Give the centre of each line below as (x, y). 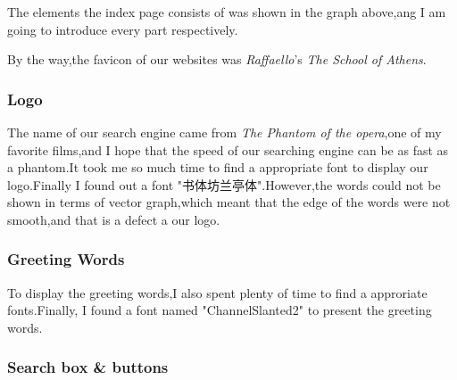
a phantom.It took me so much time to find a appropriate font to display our (218, 167)
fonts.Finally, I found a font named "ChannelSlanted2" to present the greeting (220, 310)
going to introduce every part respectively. (123, 29)
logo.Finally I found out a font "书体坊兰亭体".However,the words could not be (224, 184)
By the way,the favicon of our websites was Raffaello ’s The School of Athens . (217, 59)
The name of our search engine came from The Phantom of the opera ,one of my (224, 132)
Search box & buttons (88, 367)
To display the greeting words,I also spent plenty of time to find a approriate (217, 292)
